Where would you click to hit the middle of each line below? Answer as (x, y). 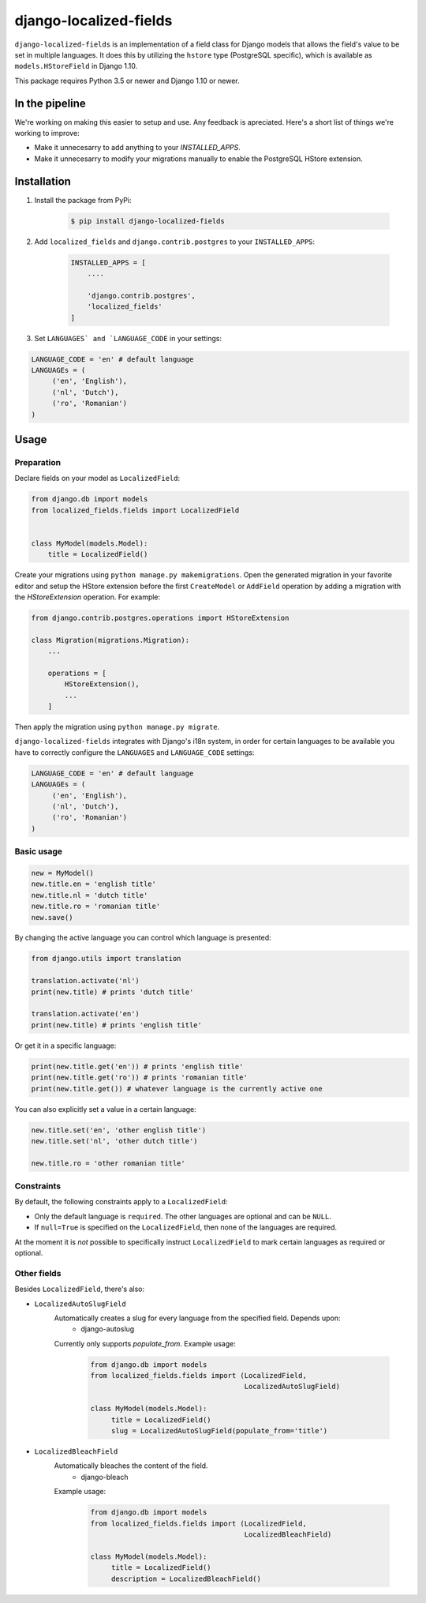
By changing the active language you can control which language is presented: (143, 938)
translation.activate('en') (85, 1014)
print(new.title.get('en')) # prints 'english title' (137, 1066)
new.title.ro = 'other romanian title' (108, 1163)
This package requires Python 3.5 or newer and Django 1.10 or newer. (127, 81)
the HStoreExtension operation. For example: (88, 597)
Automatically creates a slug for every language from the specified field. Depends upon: (197, 1318)
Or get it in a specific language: (65, 1046)
